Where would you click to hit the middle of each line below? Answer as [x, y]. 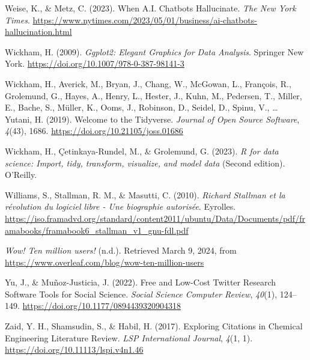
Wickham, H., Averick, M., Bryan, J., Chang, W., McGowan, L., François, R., [148, 83]
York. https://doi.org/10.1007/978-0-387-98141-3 [95, 63]
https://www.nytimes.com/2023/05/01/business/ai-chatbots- [145, 20]
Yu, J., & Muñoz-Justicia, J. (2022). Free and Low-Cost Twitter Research [141, 282]
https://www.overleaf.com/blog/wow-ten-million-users [105, 262]
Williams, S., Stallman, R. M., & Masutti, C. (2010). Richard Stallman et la [145, 194]
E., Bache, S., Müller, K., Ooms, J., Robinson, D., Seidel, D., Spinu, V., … [141, 107]
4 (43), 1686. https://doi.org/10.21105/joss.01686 [94, 131]
